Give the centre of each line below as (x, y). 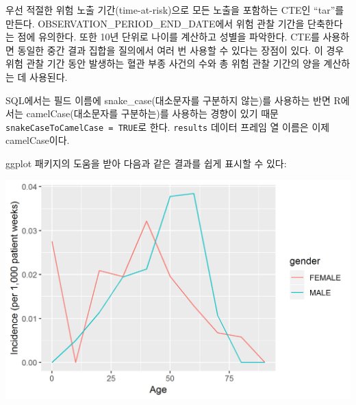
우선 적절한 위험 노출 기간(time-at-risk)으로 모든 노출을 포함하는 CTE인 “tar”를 (175, 10)
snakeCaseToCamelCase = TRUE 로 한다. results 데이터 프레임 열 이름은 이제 (168, 126)
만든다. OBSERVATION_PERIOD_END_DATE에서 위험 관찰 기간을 (155, 23)
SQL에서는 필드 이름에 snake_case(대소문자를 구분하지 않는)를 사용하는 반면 (168, 100)
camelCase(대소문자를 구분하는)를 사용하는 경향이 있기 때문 (152, 113)
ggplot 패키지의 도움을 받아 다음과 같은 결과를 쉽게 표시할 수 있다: (146, 163)
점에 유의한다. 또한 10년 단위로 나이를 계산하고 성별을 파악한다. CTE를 (168, 37)
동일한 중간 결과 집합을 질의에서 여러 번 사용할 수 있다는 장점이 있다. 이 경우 (181, 50)
